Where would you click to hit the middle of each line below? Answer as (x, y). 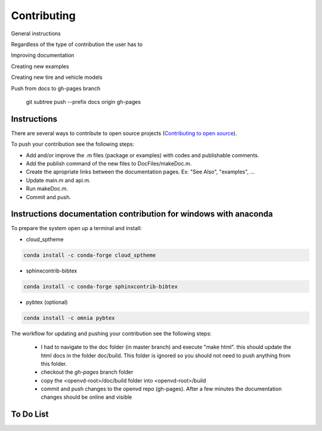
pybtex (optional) (47, 302)
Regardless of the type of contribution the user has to (77, 44)
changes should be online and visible (86, 397)
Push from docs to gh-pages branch (56, 88)
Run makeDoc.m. (47, 189)
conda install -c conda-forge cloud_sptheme (90, 255)
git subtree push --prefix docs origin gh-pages (83, 102)
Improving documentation (43, 55)
